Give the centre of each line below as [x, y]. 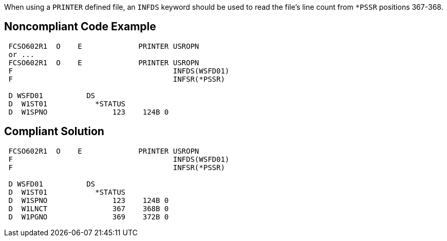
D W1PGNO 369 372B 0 [89, 217]
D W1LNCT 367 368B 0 [89, 208]
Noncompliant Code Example [80, 27]
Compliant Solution [54, 132]
